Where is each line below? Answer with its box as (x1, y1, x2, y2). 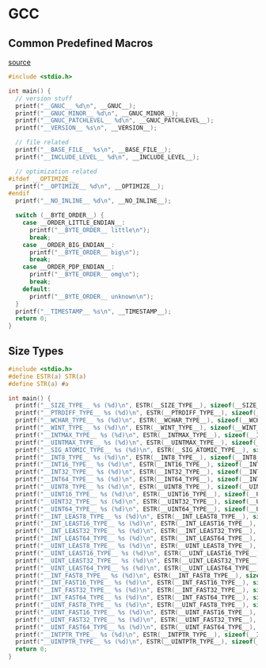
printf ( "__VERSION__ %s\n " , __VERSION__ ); (15, 124, 158, 132)
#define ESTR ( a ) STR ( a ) (8, 373, 87, 380)
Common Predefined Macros (8, 37, 154, 50)
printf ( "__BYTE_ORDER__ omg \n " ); (28, 271, 140, 279)
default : (22, 285, 51, 293)
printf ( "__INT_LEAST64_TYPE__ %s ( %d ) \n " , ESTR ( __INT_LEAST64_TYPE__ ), (15, 535, 257, 543)
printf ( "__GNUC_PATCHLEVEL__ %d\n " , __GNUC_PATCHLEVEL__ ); (15, 117, 215, 125)
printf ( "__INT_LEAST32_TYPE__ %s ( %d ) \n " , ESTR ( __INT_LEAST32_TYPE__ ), (15, 527, 257, 535)
